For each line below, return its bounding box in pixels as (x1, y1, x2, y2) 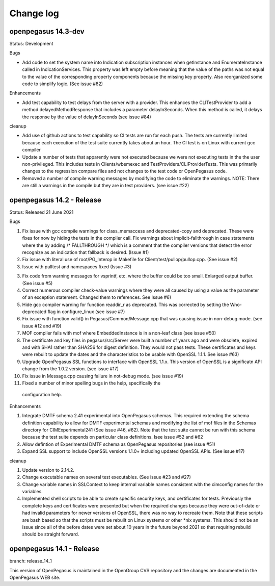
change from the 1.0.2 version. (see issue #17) (22, 366, 119, 372)
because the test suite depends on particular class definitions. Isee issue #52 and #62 (22, 434, 203, 440)
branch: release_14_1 (9, 558, 52, 564)
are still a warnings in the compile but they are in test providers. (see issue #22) (22, 183, 189, 189)
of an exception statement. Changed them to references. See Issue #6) (22, 294, 172, 300)
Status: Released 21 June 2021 (9, 209, 74, 215)
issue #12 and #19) (22, 323, 62, 329)
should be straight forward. (22, 531, 79, 538)
